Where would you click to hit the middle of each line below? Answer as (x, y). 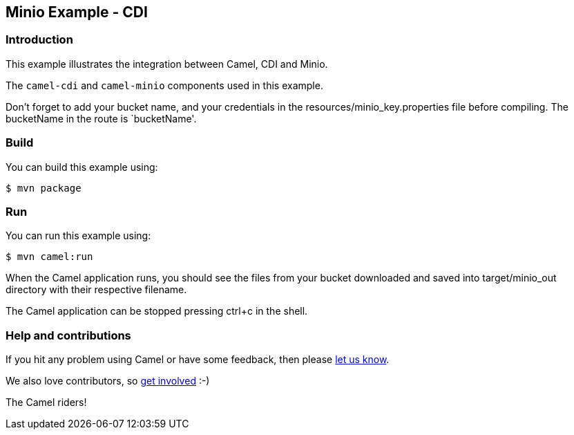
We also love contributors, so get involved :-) (108, 381)
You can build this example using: (82, 167)
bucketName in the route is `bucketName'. (101, 118)
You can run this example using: (78, 236)
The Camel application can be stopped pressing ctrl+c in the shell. (157, 311)
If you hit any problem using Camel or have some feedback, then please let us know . (198, 360)
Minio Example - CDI (77, 12)
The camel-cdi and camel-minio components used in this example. (164, 85)
